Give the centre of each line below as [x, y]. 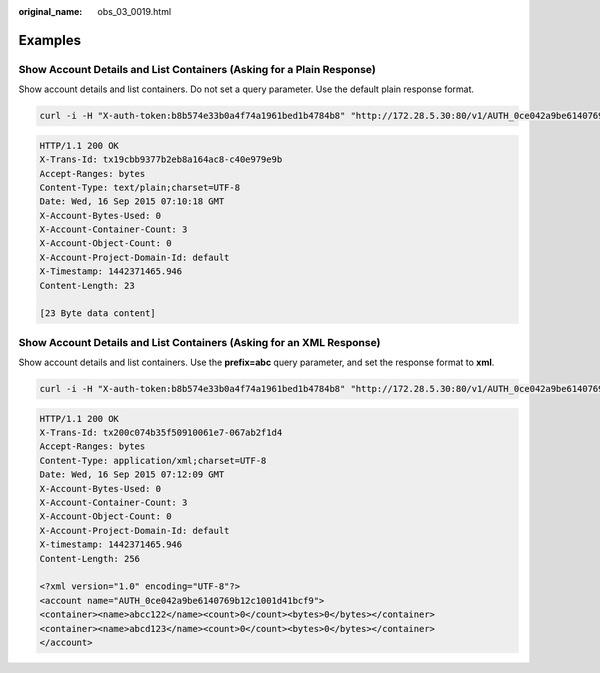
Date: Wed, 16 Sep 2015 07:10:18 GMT [132, 201]
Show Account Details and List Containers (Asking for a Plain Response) [197, 69]
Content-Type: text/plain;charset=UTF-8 [139, 187]
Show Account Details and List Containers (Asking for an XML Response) [199, 342]
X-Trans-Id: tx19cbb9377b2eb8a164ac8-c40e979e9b [161, 159]
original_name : [50, 11]
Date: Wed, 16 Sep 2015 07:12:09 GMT [132, 474]
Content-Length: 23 [87, 285]
